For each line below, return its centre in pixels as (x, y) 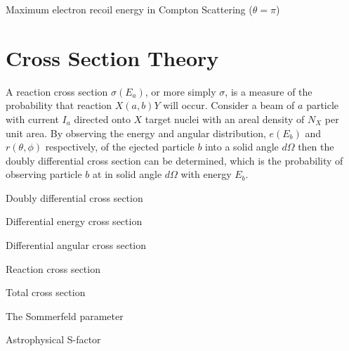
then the (316, 147)
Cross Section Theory (112, 57)
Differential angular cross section (76, 245)
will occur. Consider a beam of (229, 105)
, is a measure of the (269, 91)
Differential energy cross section (74, 221)
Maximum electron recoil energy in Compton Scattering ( (129, 9)
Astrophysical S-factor (53, 339)
